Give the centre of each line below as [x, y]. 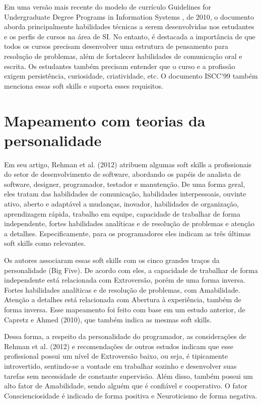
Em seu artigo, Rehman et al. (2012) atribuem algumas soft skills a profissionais [128, 164]
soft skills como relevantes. [45, 243]
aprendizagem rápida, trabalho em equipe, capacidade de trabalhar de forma [122, 213]
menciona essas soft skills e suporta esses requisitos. [84, 85]
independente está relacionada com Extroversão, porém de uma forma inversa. [125, 280]
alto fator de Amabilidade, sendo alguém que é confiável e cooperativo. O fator [126, 386]
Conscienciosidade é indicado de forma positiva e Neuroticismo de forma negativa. [131, 395]
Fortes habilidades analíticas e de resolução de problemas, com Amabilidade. [122, 289]
